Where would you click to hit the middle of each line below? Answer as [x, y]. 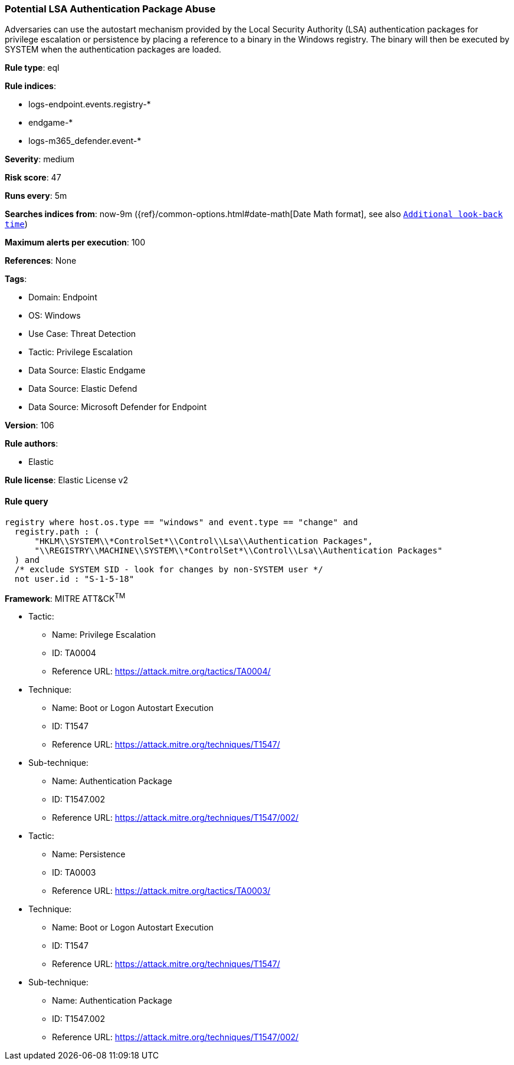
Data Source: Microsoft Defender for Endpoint [117, 407]
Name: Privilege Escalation [104, 635]
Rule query [27, 501]
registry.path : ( [57, 531]
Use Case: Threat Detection [82, 334]
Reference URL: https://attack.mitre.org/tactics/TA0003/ [161, 891]
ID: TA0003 [74, 873]
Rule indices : [30, 86]
